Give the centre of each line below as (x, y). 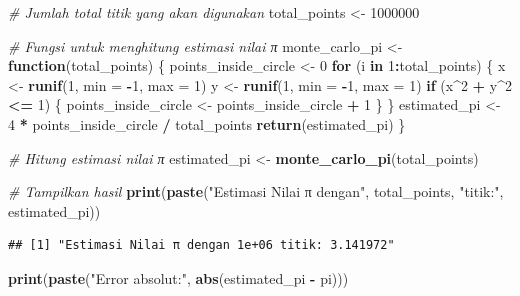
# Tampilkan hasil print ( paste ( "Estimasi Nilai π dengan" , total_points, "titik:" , (256, 191)
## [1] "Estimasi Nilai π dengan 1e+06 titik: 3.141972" (201, 245)
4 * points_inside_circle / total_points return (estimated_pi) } (207, 123)
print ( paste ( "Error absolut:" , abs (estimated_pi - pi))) (178, 277)
